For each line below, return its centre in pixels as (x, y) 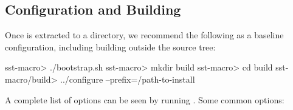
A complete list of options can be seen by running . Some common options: (145, 99)
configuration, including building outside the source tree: (110, 46)
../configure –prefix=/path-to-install (128, 79)
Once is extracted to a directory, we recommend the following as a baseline (144, 35)
